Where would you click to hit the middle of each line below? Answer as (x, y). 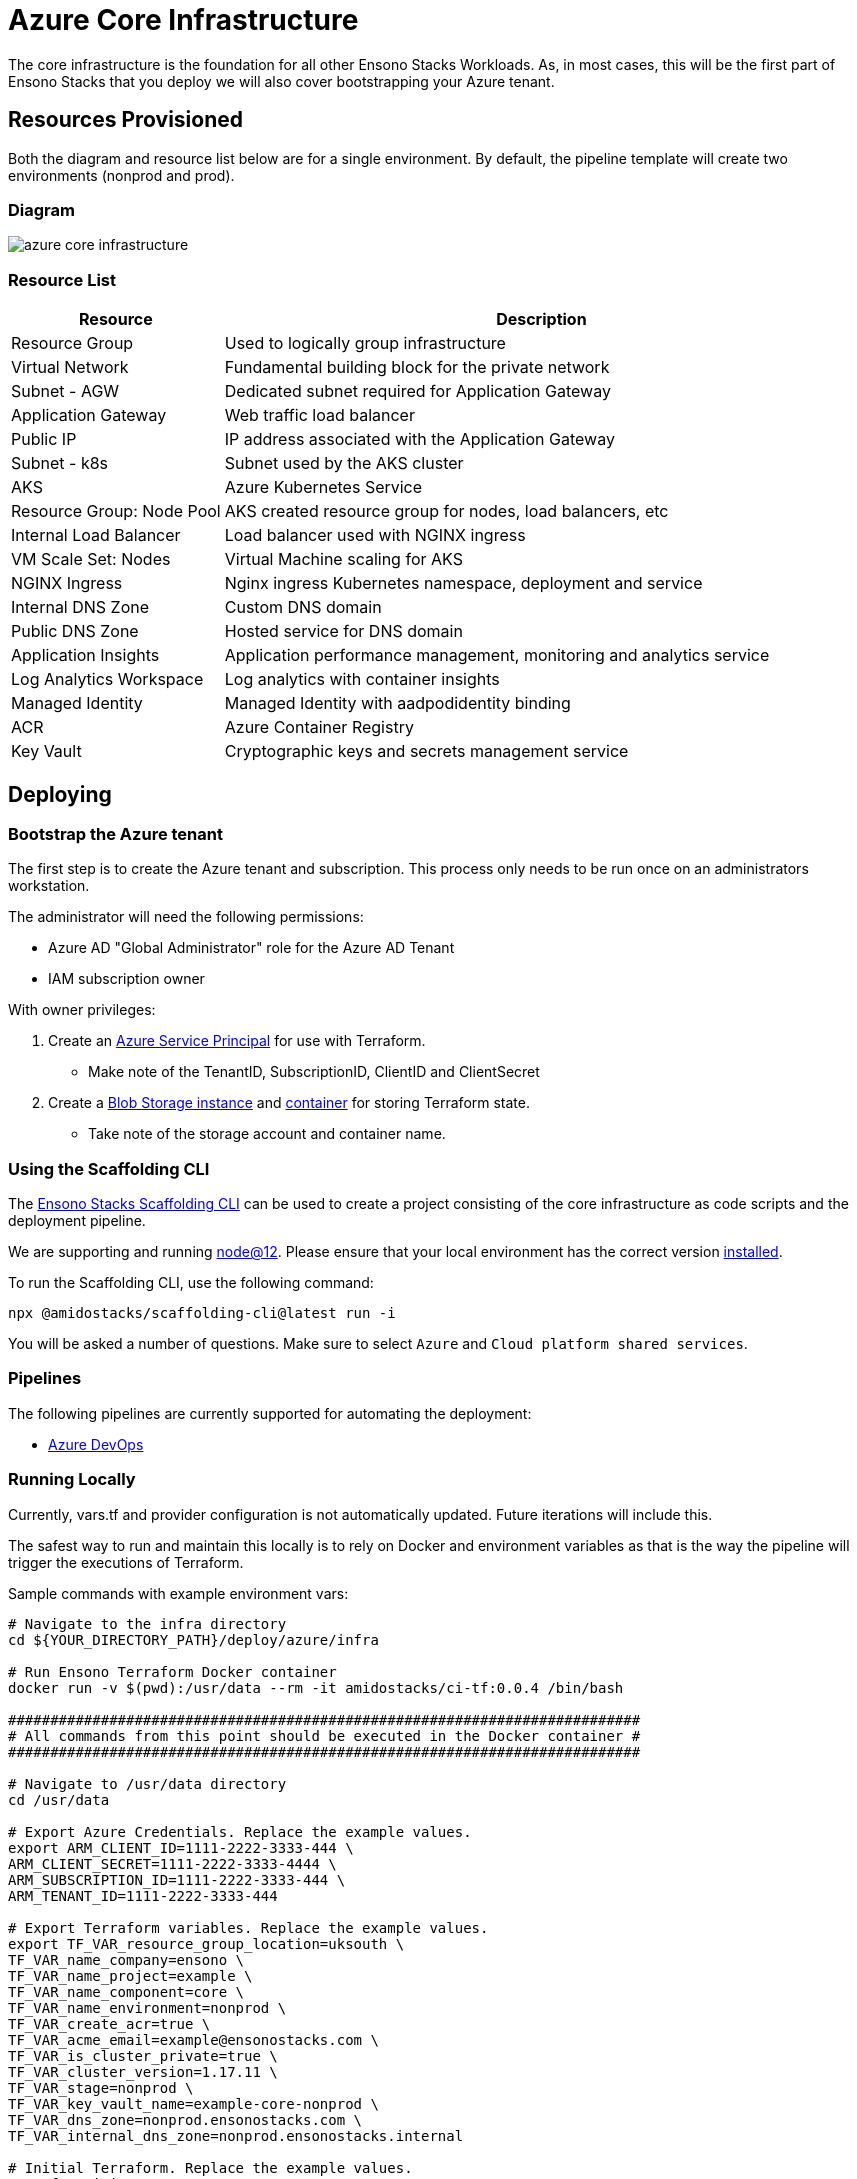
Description (541, 319)
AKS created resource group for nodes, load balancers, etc (446, 511)
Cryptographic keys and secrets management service (426, 751)
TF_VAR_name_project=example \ (130, 1975)
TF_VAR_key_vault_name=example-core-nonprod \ (193, 2103)
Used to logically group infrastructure (365, 343)
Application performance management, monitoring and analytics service (497, 655)
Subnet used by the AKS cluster (344, 463)
